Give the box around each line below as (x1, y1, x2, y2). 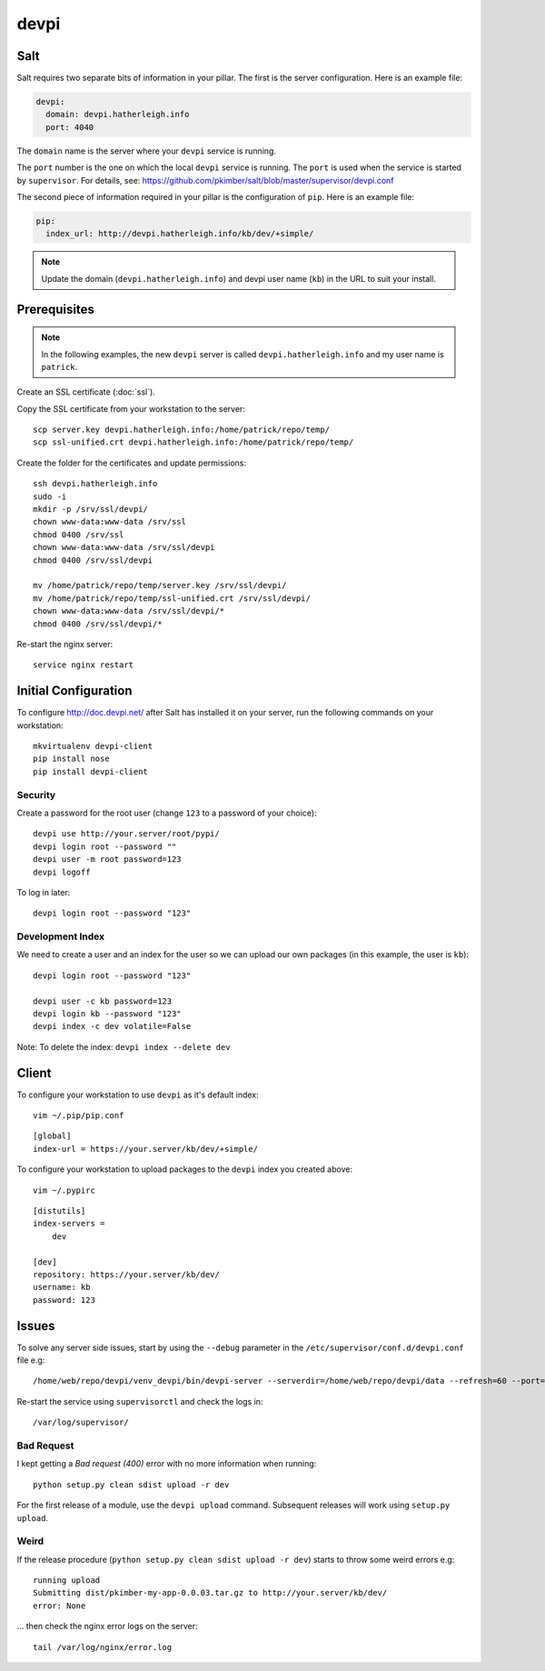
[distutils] (33, 1206, 86, 1216)
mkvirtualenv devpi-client (33, 741, 154, 752)
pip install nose (33, 754, 110, 764)
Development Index (16, 930, 105, 943)
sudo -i (33, 491, 67, 502)
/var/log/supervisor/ (33, 1417, 129, 1427)
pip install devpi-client (33, 766, 149, 776)
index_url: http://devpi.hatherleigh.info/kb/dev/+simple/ (45, 228, 314, 239)
